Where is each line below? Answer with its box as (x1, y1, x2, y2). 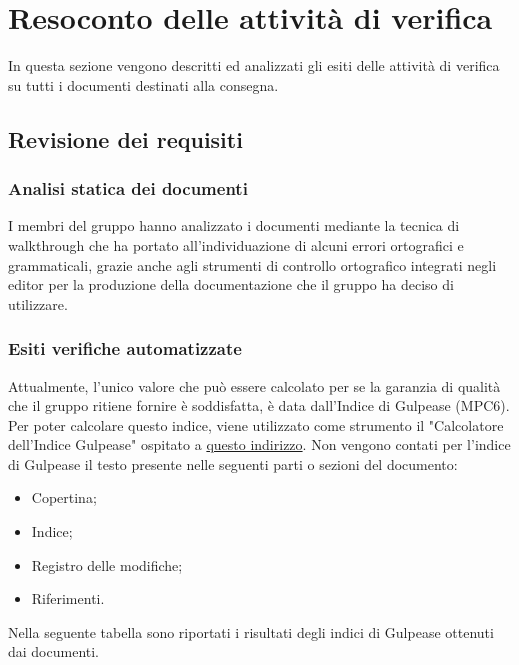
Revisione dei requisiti (8, 123, 243, 154)
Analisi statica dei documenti (8, 176, 248, 201)
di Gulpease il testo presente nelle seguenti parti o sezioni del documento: (8, 453, 458, 474)
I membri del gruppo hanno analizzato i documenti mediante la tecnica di (8, 215, 460, 236)
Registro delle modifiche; (31, 554, 183, 575)
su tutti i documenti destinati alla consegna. (8, 74, 279, 95)
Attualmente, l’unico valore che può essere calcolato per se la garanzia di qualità (8, 375, 501, 396)
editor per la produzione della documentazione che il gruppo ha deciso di (8, 274, 454, 295)
